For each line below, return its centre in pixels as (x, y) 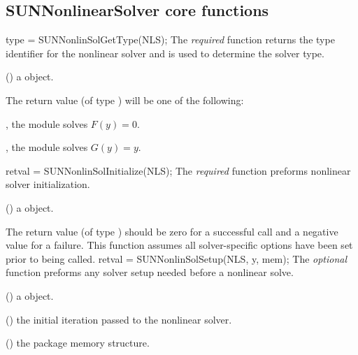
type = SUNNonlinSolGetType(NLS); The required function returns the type (170, 39)
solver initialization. (48, 184)
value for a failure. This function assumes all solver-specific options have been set (179, 245)
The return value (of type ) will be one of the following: (125, 100)
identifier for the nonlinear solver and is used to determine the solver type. (165, 53)
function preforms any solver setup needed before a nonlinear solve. (150, 272)
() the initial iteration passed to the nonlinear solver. (119, 319)
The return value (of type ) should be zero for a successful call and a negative (172, 231)
